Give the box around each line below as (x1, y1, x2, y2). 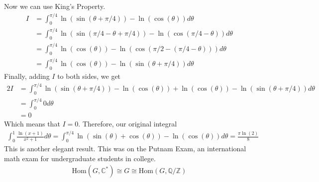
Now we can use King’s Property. (4, 1, 106, 11)
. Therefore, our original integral (78, 119, 177, 129)
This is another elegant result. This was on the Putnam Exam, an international (4, 143, 246, 154)
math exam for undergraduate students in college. (4, 153, 156, 163)
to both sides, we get (57, 70, 121, 81)
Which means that (4, 119, 60, 129)
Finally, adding (4, 70, 50, 81)
